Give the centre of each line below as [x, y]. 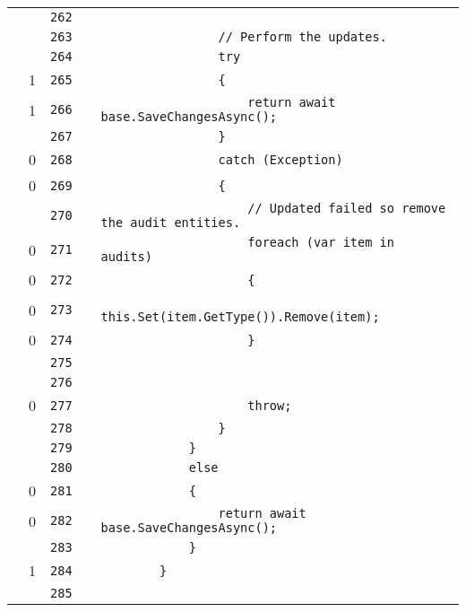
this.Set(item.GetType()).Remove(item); [240, 317]
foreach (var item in [321, 242]
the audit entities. [171, 223]
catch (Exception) [280, 159]
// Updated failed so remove [347, 208]
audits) [126, 257]
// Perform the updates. [302, 37]
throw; [270, 405]
